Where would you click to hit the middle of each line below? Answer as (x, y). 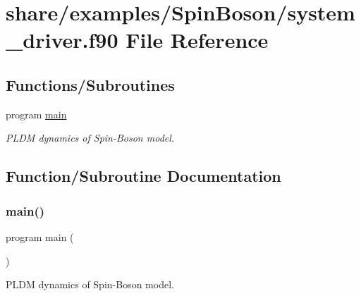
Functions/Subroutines (90, 84)
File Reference (197, 40)
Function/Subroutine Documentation (143, 176)
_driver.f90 (62, 40)
